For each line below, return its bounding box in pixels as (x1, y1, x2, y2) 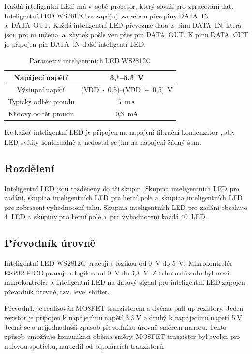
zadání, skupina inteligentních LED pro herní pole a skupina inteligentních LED (4, 193, 243, 203)
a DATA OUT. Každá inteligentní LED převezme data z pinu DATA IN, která (4, 20, 242, 30)
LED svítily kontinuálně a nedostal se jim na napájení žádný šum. (4, 136, 201, 146)
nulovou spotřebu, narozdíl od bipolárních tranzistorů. (4, 340, 165, 351)
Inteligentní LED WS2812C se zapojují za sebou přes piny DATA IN (4, 10, 209, 20)
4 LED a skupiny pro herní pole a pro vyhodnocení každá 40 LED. (4, 211, 207, 222)
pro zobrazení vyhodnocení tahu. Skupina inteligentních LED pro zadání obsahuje (4, 202, 247, 212)
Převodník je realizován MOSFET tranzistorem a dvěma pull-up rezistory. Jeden (4, 303, 243, 313)
